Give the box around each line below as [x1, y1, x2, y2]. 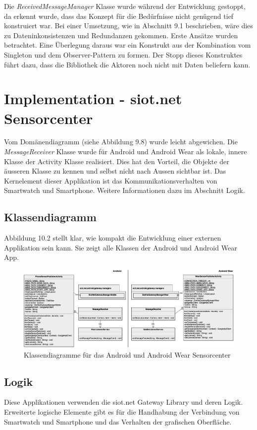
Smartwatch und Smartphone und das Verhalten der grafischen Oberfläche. [4, 416, 232, 427]
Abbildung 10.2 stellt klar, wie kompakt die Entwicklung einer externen [4, 233, 221, 243]
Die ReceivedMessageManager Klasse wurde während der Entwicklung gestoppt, [4, 1, 246, 11]
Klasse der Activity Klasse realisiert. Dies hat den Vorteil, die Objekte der [4, 156, 229, 166]
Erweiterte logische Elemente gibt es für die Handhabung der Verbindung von [4, 406, 240, 417]
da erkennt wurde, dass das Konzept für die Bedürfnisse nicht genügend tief [4, 10, 234, 21]
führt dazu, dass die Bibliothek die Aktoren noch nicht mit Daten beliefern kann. [4, 59, 251, 69]
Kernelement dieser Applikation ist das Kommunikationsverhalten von [4, 175, 217, 185]
